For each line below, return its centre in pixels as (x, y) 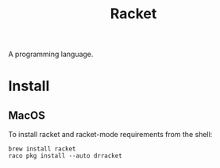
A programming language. (51, 54)
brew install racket (42, 149)
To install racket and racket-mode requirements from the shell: (110, 135)
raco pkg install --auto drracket (66, 156)
